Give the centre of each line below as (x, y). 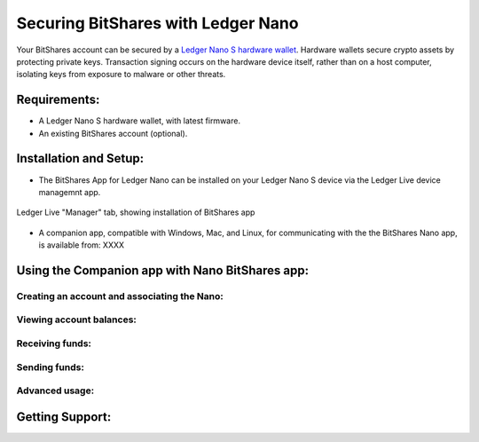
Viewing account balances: (77, 320)
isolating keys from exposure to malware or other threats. (121, 75)
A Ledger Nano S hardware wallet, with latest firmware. (140, 121)
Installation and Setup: (80, 158)
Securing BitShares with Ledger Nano (157, 23)
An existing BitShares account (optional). (113, 133)
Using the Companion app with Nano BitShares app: (163, 270)
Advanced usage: (55, 391)
